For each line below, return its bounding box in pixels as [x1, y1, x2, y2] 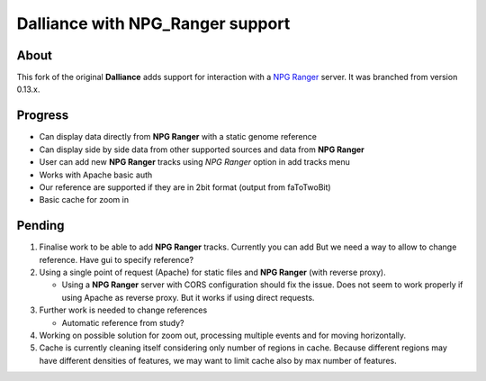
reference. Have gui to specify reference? [39, 254, 193, 265]
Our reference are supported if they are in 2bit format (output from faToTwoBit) [39, 181, 332, 193]
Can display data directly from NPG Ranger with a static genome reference [39, 132, 317, 142]
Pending [16, 218, 65, 233]
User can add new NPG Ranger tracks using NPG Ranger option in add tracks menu [39, 157, 351, 168]
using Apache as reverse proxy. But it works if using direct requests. [61, 292, 315, 303]
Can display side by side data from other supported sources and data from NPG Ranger [39, 144, 364, 155]
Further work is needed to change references [39, 304, 208, 315]
